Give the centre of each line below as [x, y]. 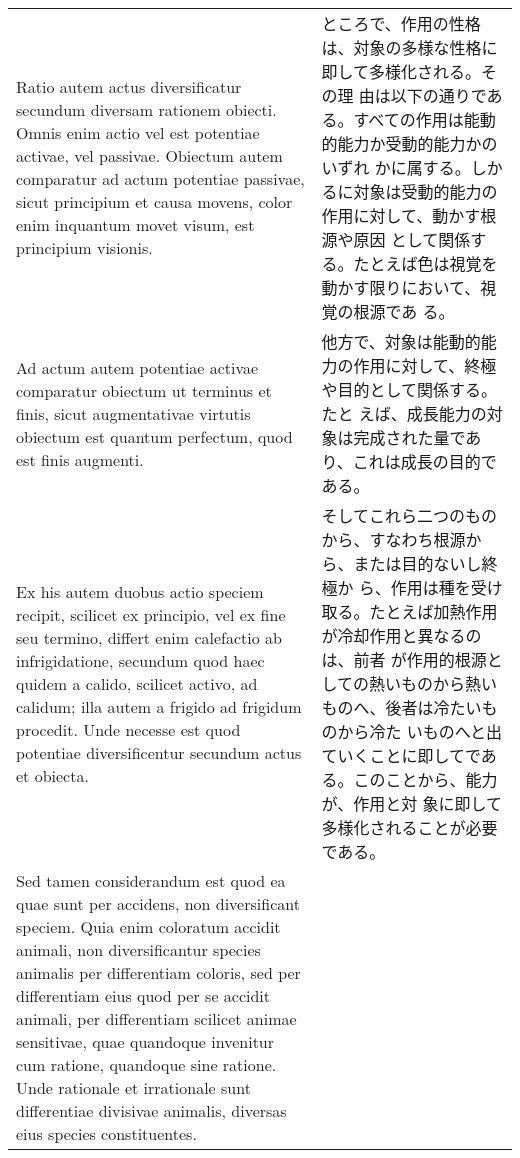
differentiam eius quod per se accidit [143, 995]
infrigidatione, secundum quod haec [140, 660]
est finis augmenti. [80, 459]
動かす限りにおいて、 [401, 287]
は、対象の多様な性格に [409, 47]
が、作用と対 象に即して [411, 803]
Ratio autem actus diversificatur [129, 86]
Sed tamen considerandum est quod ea [151, 880]
